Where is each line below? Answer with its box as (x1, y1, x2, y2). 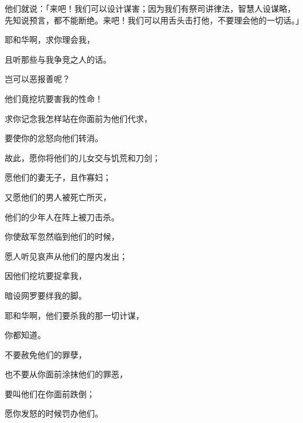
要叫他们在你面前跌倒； (5, 387, 95, 400)
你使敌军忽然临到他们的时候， (5, 230, 119, 243)
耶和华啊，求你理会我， (5, 33, 95, 46)
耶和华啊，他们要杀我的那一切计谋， (5, 309, 144, 321)
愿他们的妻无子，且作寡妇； (5, 171, 111, 183)
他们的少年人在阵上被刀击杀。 (5, 210, 119, 223)
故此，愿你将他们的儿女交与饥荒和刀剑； (5, 151, 160, 163)
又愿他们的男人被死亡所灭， (5, 190, 111, 203)
